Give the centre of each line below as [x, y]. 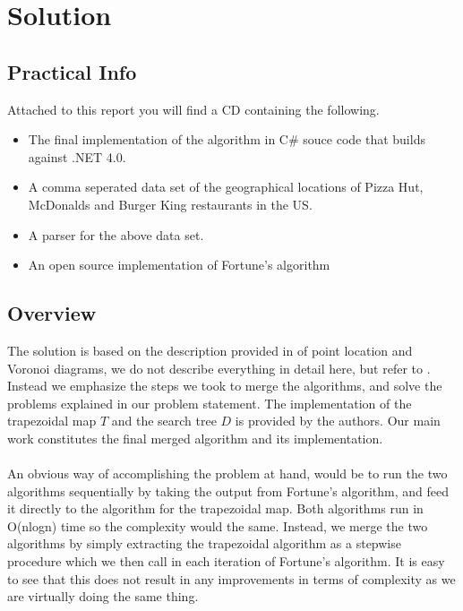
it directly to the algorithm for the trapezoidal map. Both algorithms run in [215, 508]
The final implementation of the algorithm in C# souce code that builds [227, 139]
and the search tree [164, 421]
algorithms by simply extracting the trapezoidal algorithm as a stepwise [204, 543]
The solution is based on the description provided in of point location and [210, 350]
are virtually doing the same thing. [103, 596]
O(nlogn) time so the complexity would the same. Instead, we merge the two [218, 525]
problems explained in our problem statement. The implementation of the [210, 403]
